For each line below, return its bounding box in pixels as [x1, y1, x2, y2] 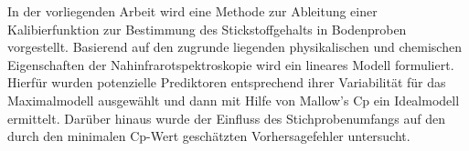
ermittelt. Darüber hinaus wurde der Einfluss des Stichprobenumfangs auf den [7, 108, 446, 127]
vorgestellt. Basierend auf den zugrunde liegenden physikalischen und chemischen [7, 37, 462, 56]
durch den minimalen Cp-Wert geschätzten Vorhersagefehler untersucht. [7, 126, 410, 146]
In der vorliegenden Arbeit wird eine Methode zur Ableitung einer [7, 2, 378, 20]
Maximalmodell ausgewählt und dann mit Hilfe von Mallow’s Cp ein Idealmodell [7, 90, 460, 109]
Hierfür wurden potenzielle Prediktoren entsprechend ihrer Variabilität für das [7, 73, 446, 92]
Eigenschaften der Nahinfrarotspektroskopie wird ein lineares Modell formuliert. [7, 55, 454, 74]
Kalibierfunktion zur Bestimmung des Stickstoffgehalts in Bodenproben [7, 19, 407, 38]
